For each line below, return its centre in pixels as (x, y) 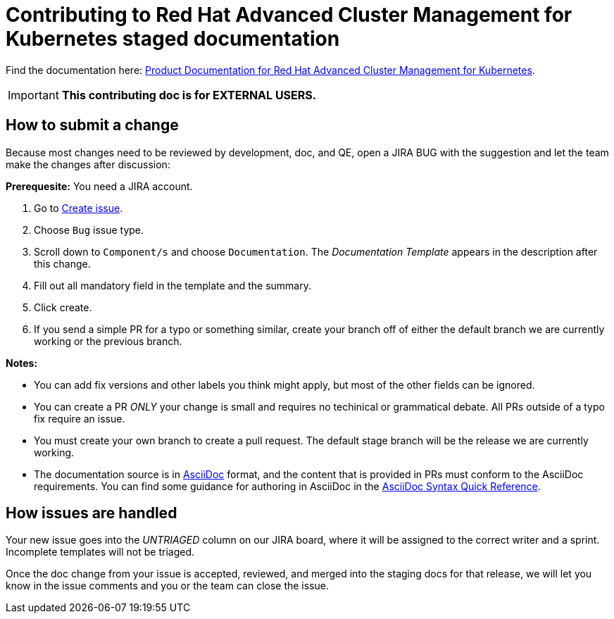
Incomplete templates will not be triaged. (100, 552)
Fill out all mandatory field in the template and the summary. (173, 285)
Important (33, 95)
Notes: (22, 363)
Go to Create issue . (79, 208)
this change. (62, 263)
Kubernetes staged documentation (173, 39)
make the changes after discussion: (88, 164)
